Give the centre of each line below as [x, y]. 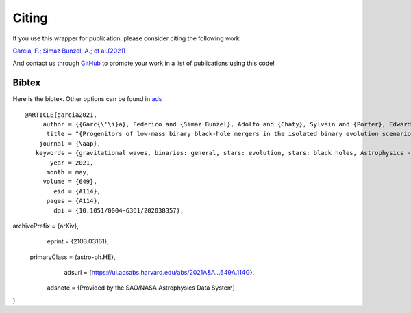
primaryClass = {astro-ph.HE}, [73, 257]
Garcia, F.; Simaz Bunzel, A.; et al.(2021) [69, 51]
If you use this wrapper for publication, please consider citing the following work [126, 38]
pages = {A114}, [74, 201]
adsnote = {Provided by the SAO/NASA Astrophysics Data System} [141, 288]
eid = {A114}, [77, 191]
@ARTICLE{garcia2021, [61, 115]
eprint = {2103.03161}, [78, 241]
